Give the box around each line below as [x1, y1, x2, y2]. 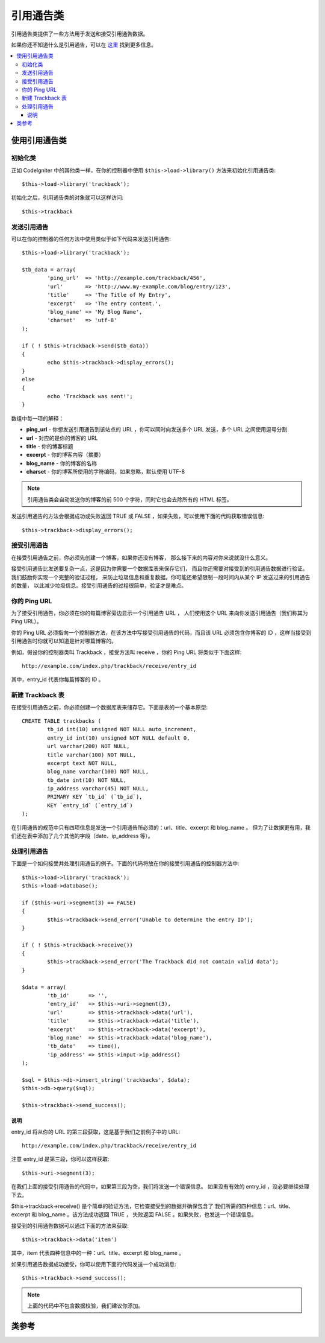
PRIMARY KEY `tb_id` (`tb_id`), [47, 793, 143, 801]
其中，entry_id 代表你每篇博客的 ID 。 [11, 676, 104, 683]
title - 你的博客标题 [26, 442, 73, 449]
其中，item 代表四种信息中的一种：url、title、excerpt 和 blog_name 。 [11, 1249, 185, 1257]
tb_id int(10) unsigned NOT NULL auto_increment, [47, 726, 197, 733]
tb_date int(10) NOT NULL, [47, 776, 127, 784]
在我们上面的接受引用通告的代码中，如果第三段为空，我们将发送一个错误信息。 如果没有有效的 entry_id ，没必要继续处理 [11, 1183, 309, 1190]
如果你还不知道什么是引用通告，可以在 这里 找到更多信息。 [11, 41, 156, 48]
